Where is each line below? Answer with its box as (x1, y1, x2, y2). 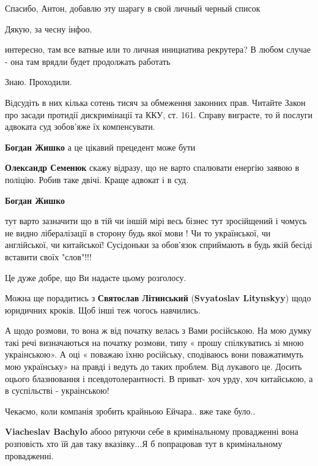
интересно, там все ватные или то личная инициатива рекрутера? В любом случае (5, 43, 311, 56)
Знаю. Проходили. (5, 75, 72, 88)
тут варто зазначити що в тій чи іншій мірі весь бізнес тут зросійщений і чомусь (5, 214, 307, 227)
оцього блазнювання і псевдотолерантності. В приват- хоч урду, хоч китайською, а (5, 372, 313, 385)
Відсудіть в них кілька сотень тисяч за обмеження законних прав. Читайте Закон (5, 96, 306, 108)
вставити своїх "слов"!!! (5, 250, 92, 263)
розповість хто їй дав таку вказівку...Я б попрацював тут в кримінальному (5, 437, 283, 450)
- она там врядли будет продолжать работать (5, 54, 171, 67)
